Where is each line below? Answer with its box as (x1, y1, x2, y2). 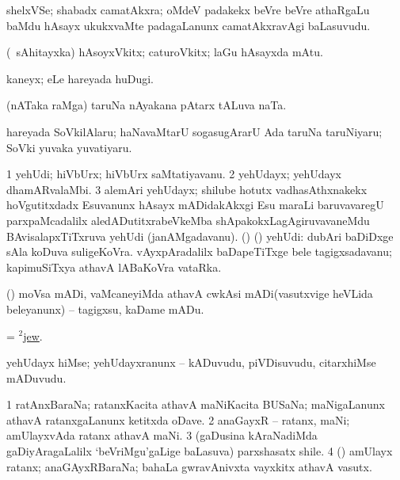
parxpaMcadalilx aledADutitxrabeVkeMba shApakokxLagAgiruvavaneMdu (6, 211, 370, 228)
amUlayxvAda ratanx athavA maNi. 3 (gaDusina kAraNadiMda (6, 427, 318, 444)
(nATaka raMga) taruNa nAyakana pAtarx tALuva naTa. (6, 97, 287, 113)
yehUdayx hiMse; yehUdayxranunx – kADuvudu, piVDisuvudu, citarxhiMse (6, 354, 376, 371)
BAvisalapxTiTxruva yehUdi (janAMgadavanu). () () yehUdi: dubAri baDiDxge (6, 227, 394, 244)
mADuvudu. (6, 369, 67, 386)
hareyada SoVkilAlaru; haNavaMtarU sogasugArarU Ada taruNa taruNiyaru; (6, 123, 383, 139)
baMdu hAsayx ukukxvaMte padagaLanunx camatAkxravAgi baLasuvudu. (6, 17, 371, 33)
